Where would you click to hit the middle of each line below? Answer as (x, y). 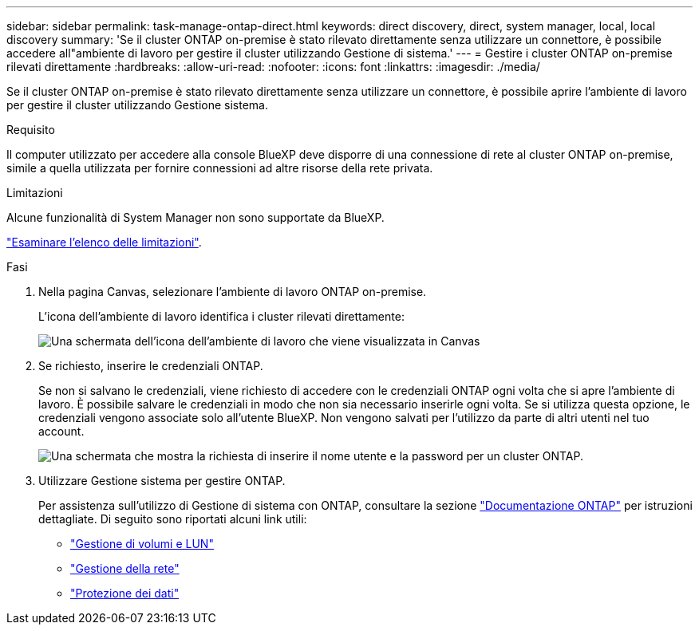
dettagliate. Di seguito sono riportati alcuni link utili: (173, 519)
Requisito (31, 130)
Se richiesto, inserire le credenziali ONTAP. (151, 366)
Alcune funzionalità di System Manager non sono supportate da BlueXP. (195, 217)
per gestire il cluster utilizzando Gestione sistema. (137, 105)
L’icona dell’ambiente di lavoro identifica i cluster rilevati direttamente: (221, 316)
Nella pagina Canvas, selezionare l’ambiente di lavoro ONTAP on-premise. (233, 292)
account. (61, 431)
